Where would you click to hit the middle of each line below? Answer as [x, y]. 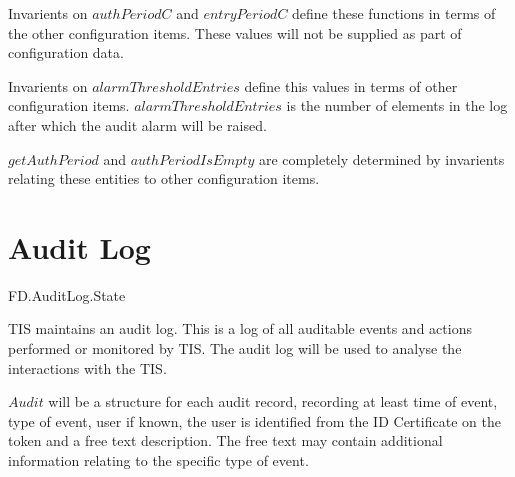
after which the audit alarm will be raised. [137, 124]
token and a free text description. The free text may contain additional [225, 440]
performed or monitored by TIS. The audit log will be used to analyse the [235, 348]
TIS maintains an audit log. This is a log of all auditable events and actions [240, 328]
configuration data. [66, 52]
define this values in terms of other [351, 85]
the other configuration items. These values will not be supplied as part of [235, 32]
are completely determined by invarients [382, 158]
